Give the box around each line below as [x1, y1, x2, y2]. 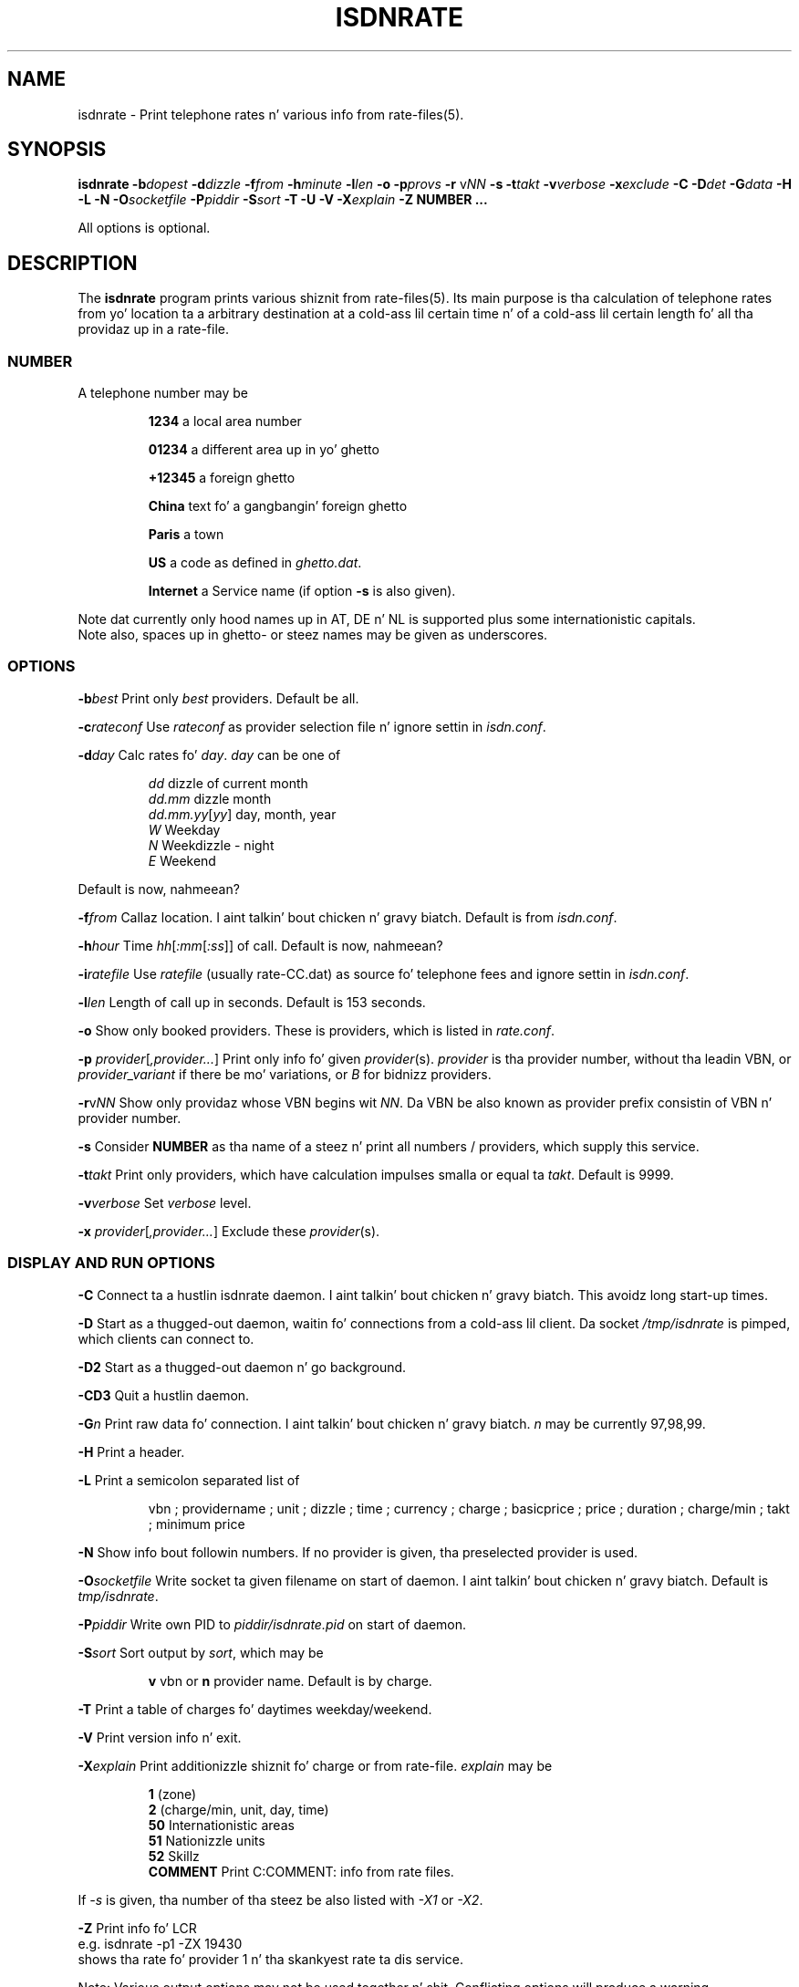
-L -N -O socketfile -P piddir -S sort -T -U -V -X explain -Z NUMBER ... [78, 192, 488, 208]
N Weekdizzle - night [148, 837, 275, 853]
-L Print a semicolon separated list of [78, 1472, 300, 1488]
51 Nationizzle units [148, 1832, 265, 1848]
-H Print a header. [78, 1443, 185, 1460]
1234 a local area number [148, 413, 302, 430]
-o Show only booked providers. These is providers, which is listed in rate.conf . [78, 1022, 555, 1038]
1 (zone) [148, 1785, 197, 1802]
